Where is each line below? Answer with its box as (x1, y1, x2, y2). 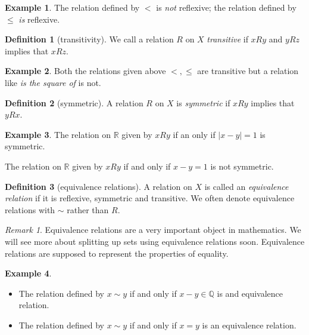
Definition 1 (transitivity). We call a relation (5, 33, 174, 45)
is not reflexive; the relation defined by (156, 1, 296, 13)
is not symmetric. (210, 159, 274, 172)
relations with (5, 203, 55, 216)
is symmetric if (176, 96, 230, 109)
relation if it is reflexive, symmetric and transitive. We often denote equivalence (5, 192, 295, 204)
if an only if (173, 128, 216, 140)
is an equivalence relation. (202, 318, 296, 331)
